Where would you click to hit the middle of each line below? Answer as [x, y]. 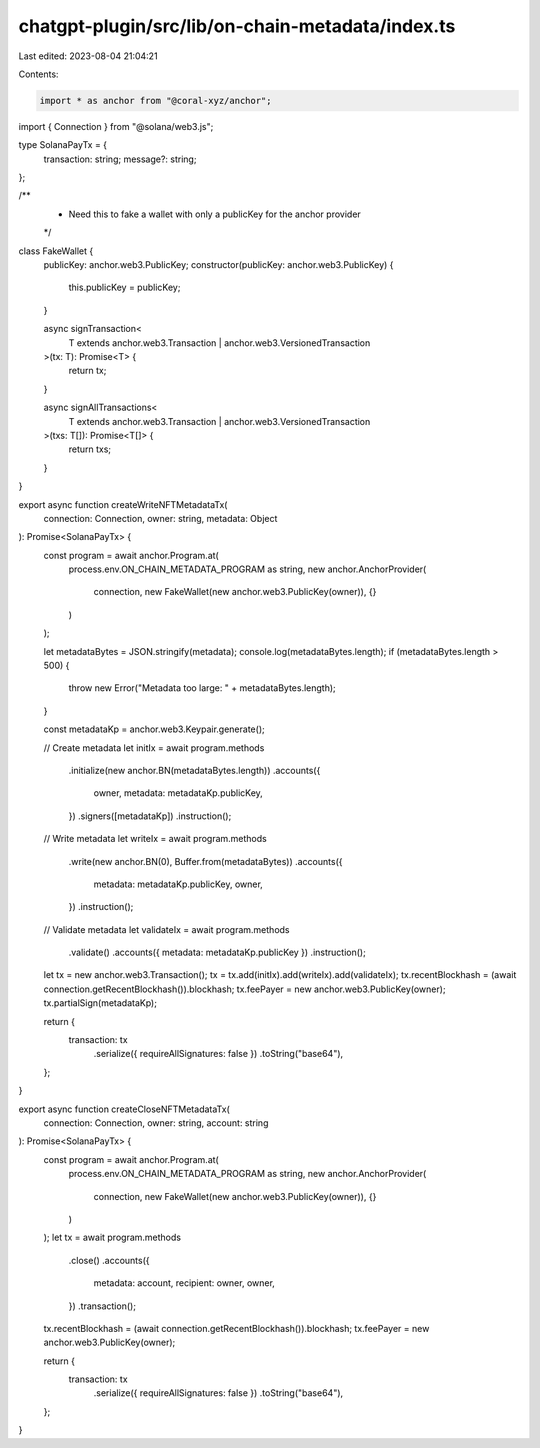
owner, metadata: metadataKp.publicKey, [178, 793]
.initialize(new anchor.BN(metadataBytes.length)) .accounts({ [194, 770]
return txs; [90, 449]
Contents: [38, 74]
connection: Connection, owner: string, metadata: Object [160, 518]
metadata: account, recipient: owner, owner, [184, 1283]
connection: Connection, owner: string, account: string [156, 1123]
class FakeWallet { [56, 251]
